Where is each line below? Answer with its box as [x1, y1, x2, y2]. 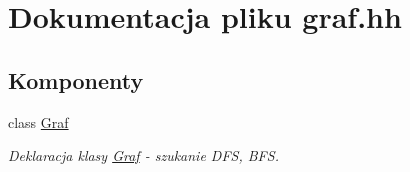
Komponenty [8, 64, 144, 95]
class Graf [8, 111, 69, 132]
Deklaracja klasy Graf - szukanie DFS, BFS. [8, 145, 279, 166]
